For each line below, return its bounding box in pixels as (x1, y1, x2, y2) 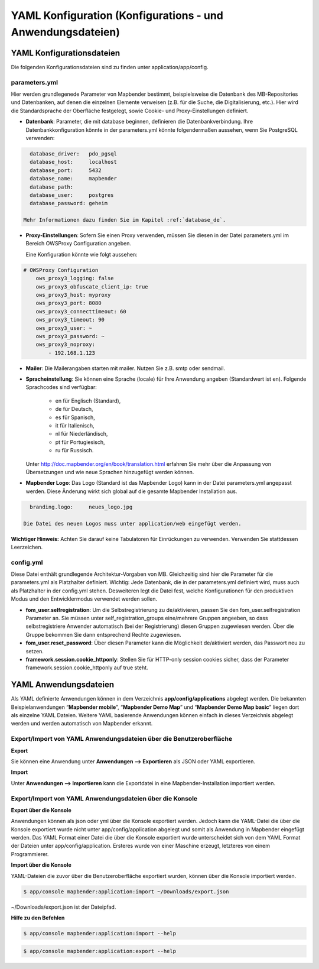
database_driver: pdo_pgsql (30, 150, 118, 157)
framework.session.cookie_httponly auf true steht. (25, 664, 148, 671)
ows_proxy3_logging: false (35, 275, 115, 282)
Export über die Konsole (11, 806, 72, 814)
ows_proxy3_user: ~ (35, 325, 93, 331)
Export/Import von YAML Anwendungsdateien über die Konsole (11, 794, 198, 802)
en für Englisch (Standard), (55, 397, 121, 404)
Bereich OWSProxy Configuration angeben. (25, 240, 132, 247)
